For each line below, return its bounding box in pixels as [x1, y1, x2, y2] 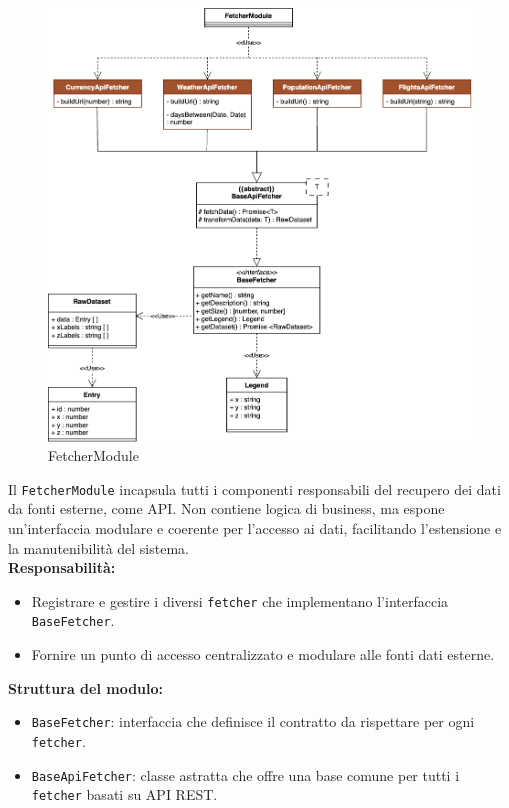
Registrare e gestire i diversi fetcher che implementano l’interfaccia [31, 590, 449, 611]
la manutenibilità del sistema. [8, 537, 189, 558]
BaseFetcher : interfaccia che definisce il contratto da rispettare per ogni [31, 711, 475, 732]
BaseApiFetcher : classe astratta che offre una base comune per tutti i [31, 764, 460, 785]
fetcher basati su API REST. [31, 784, 218, 805]
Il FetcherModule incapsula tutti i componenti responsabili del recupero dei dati [8, 478, 501, 499]
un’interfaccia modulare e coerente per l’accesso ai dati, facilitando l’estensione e [8, 518, 502, 539]
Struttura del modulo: [8, 677, 164, 698]
